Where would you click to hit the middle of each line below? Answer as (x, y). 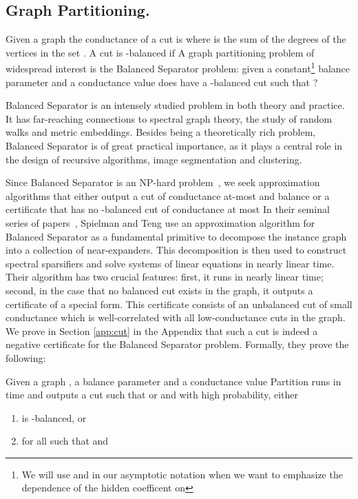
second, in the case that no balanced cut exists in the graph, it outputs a (159, 290)
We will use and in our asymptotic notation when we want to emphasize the (182, 474)
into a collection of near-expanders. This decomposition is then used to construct (176, 250)
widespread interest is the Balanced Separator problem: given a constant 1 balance (178, 68)
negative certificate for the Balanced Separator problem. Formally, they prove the (177, 344)
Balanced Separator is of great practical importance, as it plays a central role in (174, 146)
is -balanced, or (54, 417)
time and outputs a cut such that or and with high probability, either (152, 395)
